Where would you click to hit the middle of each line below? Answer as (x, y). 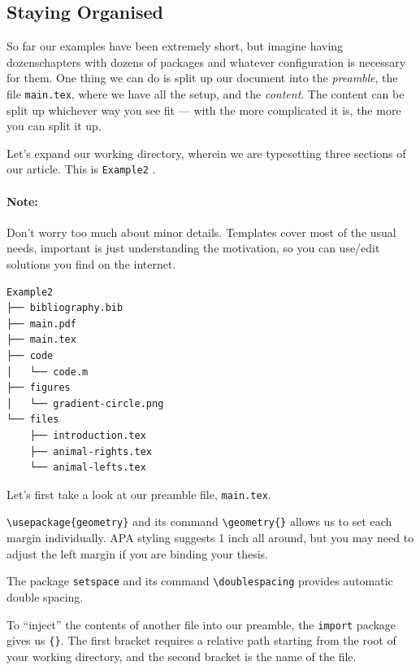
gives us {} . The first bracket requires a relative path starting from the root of (201, 640)
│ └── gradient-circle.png (85, 403)
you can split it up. (54, 126)
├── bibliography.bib (65, 308)
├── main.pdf (41, 324)
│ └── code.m (48, 372)
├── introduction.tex (88, 436)
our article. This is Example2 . (81, 169)
